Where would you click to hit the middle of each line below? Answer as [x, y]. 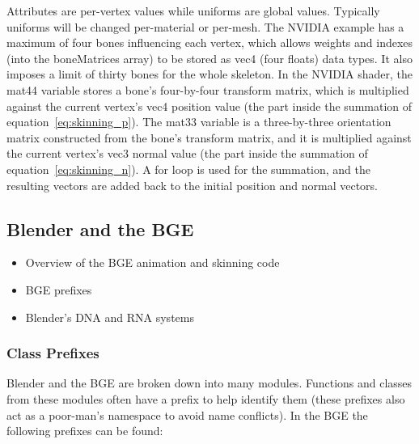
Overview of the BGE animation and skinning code [152, 262]
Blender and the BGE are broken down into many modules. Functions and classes [209, 383]
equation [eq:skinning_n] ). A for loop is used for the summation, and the [189, 169]
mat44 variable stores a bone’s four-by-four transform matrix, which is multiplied [208, 89]
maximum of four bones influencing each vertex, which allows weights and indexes [210, 42]
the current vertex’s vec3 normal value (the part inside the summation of [187, 153]
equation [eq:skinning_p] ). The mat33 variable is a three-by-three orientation [199, 122]
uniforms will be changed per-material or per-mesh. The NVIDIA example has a [205, 26]
